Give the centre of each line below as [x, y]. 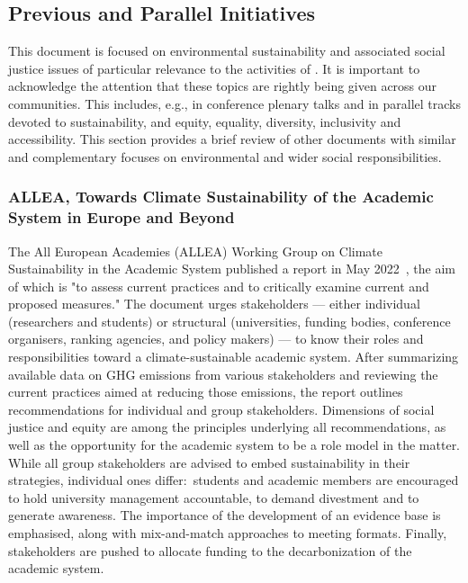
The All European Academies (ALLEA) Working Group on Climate [196, 251]
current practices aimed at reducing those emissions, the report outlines [206, 392]
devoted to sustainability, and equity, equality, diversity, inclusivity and [205, 121]
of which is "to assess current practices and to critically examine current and [219, 286]
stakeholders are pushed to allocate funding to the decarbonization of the [210, 550]
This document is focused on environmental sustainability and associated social [227, 51]
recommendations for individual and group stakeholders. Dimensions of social [221, 409]
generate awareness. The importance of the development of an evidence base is [225, 515]
